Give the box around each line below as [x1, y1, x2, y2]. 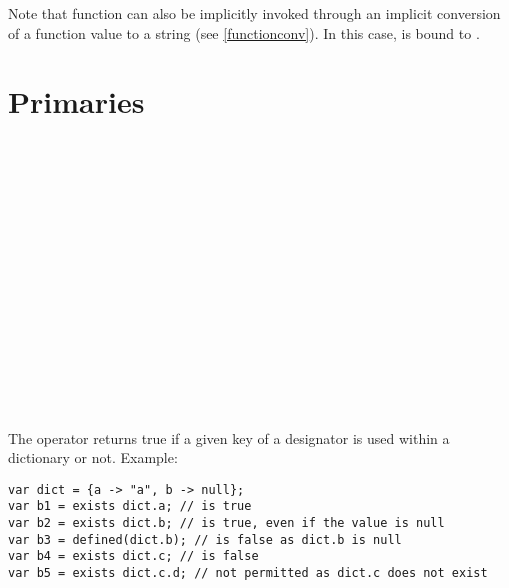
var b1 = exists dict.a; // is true [8, 499, 252, 514]
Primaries [8, 81, 145, 122]
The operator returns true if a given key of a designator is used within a [8, 427, 450, 448]
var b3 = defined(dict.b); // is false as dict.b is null [8, 532, 402, 547]
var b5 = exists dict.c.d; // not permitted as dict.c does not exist [8, 566, 488, 581]
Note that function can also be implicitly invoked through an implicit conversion [8, 3, 501, 23]
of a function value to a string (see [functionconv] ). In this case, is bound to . [8, 22, 480, 43]
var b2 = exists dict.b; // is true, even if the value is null [8, 516, 445, 531]
